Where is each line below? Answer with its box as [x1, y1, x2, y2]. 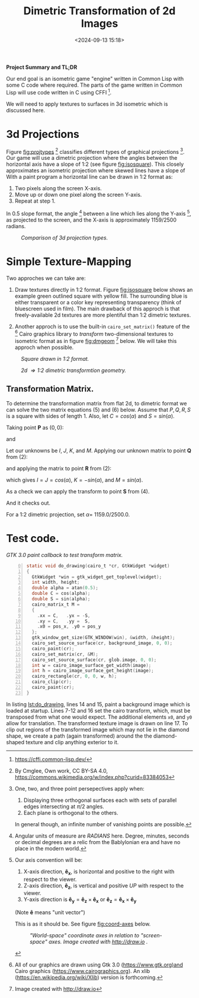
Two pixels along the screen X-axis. [14, 185, 102, 192]
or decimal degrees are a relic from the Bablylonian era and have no [14, 838, 181, 845]
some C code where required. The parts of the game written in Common [6, 81, 182, 89]
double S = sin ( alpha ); [31, 596, 91, 602]
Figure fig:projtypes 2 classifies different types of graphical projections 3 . [6, 147, 185, 155]
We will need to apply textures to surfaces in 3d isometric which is [6, 100, 168, 108]
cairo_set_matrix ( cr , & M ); [31, 651, 99, 657]
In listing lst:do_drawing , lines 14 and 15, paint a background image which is [6, 700, 191, 708]
